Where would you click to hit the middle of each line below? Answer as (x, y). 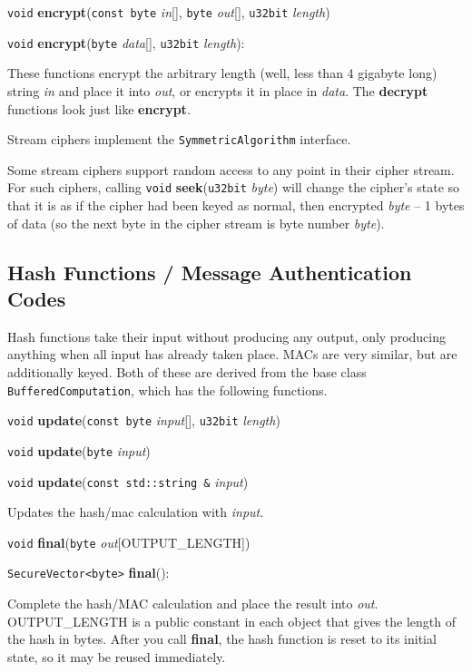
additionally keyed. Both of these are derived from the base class (187, 371)
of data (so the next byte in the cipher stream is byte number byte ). (196, 223)
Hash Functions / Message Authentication (210, 272)
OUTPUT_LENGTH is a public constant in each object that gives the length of (232, 621)
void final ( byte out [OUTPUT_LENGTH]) (129, 542)
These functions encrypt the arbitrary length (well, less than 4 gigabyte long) (222, 73)
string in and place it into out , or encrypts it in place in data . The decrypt (218, 90)
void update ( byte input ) (79, 450)
